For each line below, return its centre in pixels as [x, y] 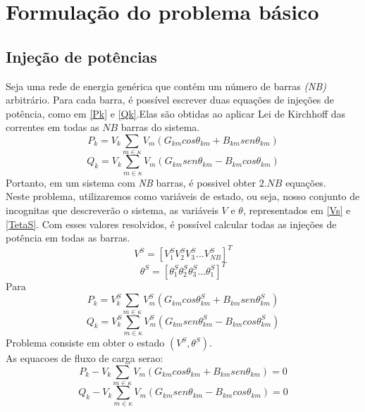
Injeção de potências [81, 56]
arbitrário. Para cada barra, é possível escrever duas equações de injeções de [170, 100]
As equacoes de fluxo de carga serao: [85, 358]
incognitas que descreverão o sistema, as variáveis [112, 210]
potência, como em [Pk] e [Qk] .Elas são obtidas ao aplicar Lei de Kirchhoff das [176, 113]
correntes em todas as [52, 127]
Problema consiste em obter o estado [85, 343]
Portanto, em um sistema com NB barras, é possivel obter [131, 182]
